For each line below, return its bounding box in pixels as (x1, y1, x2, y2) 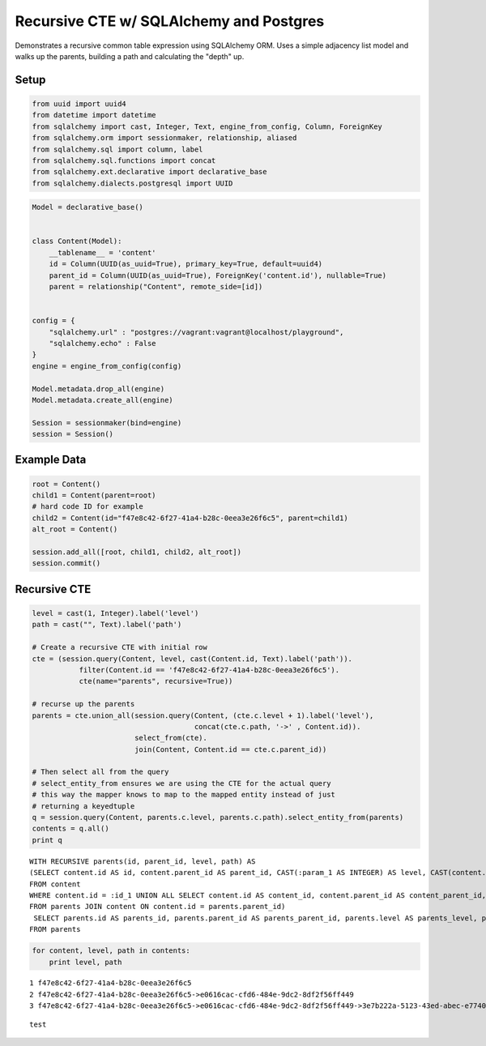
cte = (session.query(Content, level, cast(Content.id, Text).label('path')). (32, 654, 352, 664)
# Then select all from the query (32, 767, 169, 777)
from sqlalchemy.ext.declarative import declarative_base (32, 167, 267, 177)
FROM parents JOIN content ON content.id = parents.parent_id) (29, 902, 286, 912)
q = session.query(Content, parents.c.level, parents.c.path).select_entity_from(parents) (32, 813, 404, 822)
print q (32, 835, 62, 844)
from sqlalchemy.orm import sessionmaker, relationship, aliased (32, 134, 297, 143)
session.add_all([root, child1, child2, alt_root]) (32, 548, 242, 557)
